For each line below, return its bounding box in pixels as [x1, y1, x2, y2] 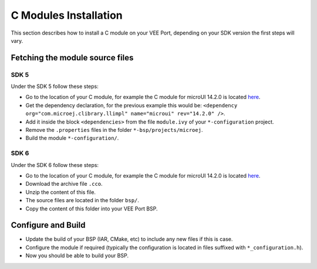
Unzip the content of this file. [25, 188, 96, 196]
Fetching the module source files [11, 53, 134, 63]
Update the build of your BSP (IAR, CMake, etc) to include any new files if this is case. [25, 236, 233, 243]
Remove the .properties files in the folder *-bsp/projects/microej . [25, 127, 203, 134]
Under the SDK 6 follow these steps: [11, 161, 99, 168]
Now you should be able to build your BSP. [25, 252, 129, 259]
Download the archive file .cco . [25, 181, 103, 188]
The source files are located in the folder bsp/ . [25, 197, 139, 204]
